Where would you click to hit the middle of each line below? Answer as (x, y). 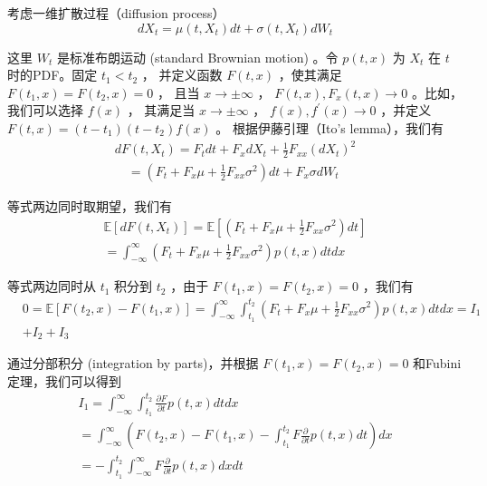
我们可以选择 (45, 110)
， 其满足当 (161, 110)
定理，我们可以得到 (64, 380)
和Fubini (437, 363)
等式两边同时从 (52, 286)
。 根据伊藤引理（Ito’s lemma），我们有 (329, 127)
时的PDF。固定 (53, 75)
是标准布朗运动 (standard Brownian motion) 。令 (197, 57)
